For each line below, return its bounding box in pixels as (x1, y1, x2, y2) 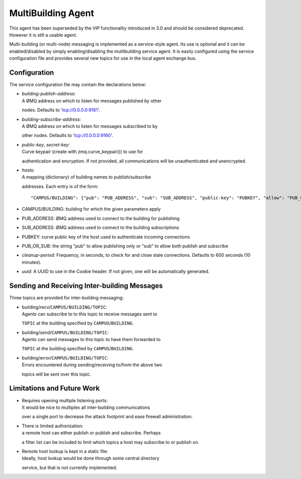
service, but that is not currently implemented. (22, 464, 117, 470)
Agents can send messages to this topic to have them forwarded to (22, 337, 161, 343)
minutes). (22, 259, 42, 265)
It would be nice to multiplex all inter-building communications (22, 404, 150, 410)
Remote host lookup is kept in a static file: (22, 448, 108, 454)
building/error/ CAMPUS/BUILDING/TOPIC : (22, 355, 109, 361)
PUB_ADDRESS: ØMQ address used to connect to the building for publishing (22, 215, 180, 221)
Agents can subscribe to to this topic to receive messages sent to (22, 311, 158, 317)
